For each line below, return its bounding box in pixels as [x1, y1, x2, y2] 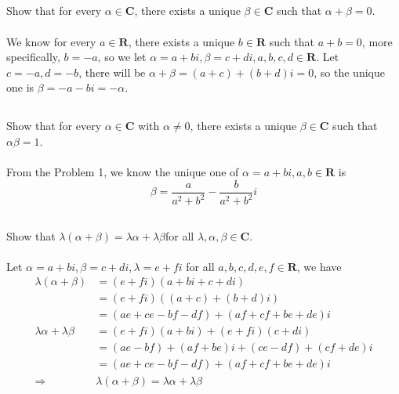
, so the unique [314, 63, 385, 80]
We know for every [6, 33, 96, 49]
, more [361, 33, 393, 49]
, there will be [78, 63, 146, 80]
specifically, [6, 49, 60, 65]
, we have [296, 258, 342, 274]
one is [6, 79, 34, 96]
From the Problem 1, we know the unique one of [6, 164, 239, 180]
